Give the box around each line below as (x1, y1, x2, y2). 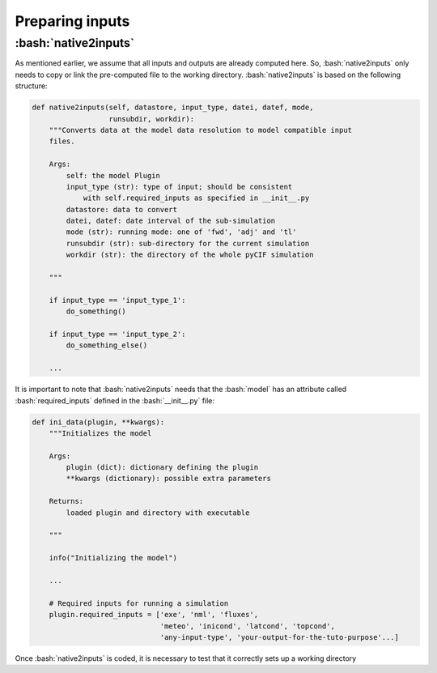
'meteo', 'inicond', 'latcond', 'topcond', (159, 621, 336, 631)
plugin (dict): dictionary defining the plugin (66, 462, 259, 472)
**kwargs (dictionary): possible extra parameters (66, 474, 271, 483)
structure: (15, 81, 48, 91)
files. (49, 137, 75, 146)
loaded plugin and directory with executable (66, 508, 250, 518)
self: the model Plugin (66, 171, 161, 180)
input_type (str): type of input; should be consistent (66, 182, 293, 191)
